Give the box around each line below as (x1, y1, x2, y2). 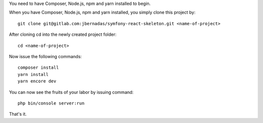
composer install (18, 65, 59, 70)
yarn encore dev (18, 78, 56, 84)
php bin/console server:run (18, 100, 85, 106)
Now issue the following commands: (9, 53, 82, 59)
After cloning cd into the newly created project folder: (9, 31, 117, 37)
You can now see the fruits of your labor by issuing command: (9, 89, 134, 95)
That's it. (9, 111, 27, 117)
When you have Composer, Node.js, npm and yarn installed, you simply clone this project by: (9, 10, 196, 15)
